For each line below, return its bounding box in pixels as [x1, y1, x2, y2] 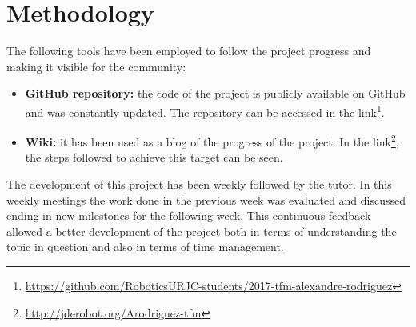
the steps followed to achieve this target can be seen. [25, 149, 283, 165]
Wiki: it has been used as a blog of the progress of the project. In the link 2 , [25, 131, 399, 150]
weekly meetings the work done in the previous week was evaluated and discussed [6, 191, 406, 208]
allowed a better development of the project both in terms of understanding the [6, 222, 397, 239]
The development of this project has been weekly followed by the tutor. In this [6, 176, 392, 192]
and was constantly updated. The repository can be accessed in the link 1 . [25, 101, 385, 120]
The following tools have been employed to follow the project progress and [6, 42, 371, 59]
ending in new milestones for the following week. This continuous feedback [6, 207, 371, 224]
